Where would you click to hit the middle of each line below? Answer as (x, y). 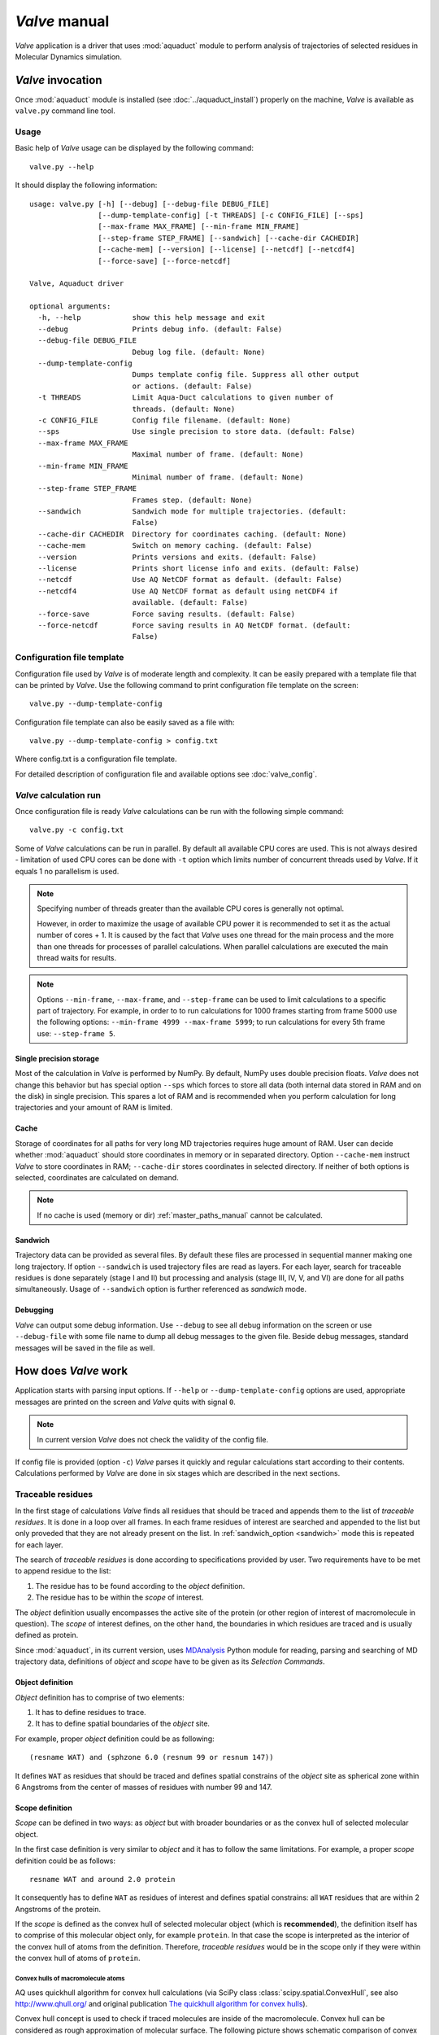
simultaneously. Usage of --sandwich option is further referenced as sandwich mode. (161, 1289)
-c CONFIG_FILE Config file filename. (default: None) (165, 420)
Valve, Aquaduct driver (77, 284)
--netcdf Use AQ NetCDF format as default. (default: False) (190, 580)
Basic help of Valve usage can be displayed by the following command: (134, 148)
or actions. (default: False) (192, 386)
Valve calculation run (58, 795)
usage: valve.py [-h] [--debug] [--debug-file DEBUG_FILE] (150, 204)
